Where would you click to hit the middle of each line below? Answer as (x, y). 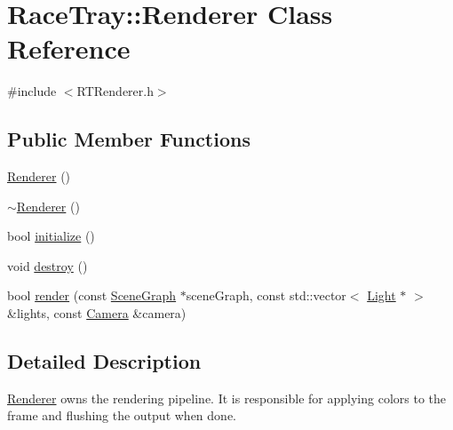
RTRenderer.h (115, 91)
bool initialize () (51, 236)
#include (32, 91)
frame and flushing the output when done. (122, 415)
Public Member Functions (129, 139)
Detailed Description (104, 361)
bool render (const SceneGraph (92, 295)
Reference (69, 48)
